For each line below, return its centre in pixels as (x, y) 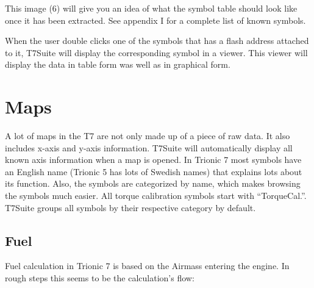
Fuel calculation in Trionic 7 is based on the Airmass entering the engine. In (147, 266)
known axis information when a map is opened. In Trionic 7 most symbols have (153, 160)
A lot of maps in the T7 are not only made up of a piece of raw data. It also (148, 136)
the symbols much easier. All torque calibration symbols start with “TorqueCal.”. (156, 196)
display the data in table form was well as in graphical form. (118, 64)
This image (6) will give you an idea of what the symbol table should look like (151, 8)
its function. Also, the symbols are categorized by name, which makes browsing (153, 183)
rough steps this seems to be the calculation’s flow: (100, 278)
